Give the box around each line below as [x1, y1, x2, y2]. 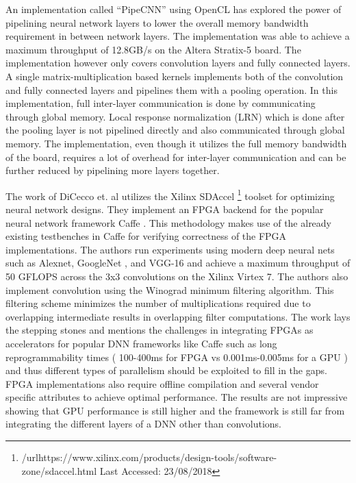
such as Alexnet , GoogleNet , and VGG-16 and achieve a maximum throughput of [5, 256, 351, 270]
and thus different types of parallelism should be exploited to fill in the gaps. [5, 363, 327, 377]
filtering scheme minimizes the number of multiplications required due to [5, 296, 311, 310]
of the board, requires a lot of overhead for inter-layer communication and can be [5, 149, 346, 164]
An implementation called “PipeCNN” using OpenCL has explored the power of [5, 2, 342, 16]
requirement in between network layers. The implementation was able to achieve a [5, 29, 350, 43]
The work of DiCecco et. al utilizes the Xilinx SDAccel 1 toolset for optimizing [5, 186, 335, 203]
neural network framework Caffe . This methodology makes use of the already [5, 215, 332, 230]
